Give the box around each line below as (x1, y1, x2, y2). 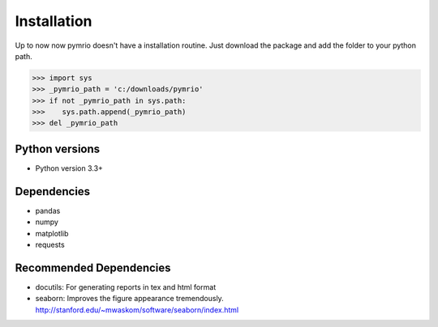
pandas (35, 206, 61, 215)
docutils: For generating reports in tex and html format (35, 282, 217, 291)
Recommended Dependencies (15, 261, 171, 274)
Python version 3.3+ (35, 163, 103, 173)
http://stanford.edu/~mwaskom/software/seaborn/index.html (35, 304, 239, 315)
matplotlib (35, 228, 69, 238)
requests (35, 240, 65, 250)
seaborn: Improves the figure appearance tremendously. (35, 294, 225, 304)
